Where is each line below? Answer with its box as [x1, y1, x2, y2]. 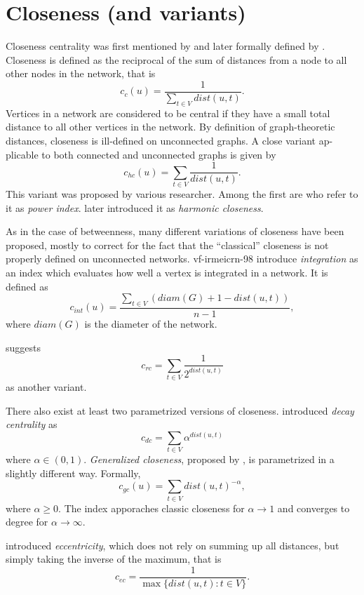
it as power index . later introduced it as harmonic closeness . [6, 200, 264, 215]
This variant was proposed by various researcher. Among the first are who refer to [6, 186, 358, 201]
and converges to [277, 500, 350, 515]
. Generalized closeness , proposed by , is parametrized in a [83, 452, 335, 467]
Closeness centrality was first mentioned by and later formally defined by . [6, 39, 325, 53]
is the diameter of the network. [84, 316, 217, 330]
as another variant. [6, 379, 87, 394]
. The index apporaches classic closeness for [58, 500, 245, 515]
